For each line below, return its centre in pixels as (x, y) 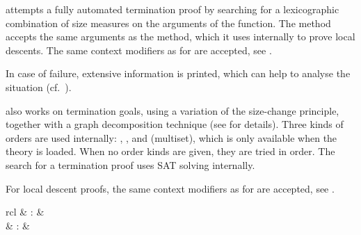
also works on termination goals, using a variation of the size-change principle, (173, 110)
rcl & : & (25, 212)
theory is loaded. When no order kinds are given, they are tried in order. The (170, 151)
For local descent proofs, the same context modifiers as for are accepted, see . (170, 188)
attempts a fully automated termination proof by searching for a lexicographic (173, 9)
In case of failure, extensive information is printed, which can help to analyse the (178, 73)
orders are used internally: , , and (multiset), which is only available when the (171, 137)
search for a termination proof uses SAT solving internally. (130, 164)
